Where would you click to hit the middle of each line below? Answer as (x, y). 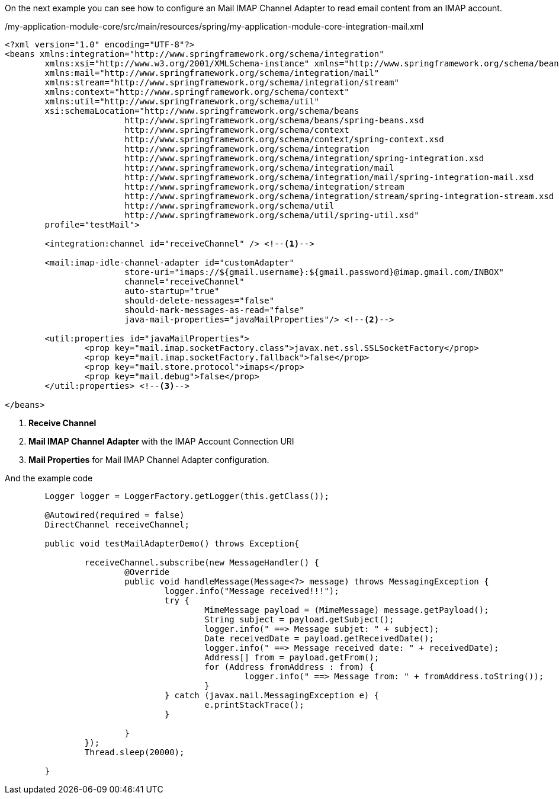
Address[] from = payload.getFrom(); (292, 657)
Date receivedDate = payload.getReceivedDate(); (319, 638)
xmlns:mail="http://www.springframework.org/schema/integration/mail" (212, 73)
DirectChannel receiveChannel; (117, 525)
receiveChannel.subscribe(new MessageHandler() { (202, 563)
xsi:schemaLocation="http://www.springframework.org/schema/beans (202, 111)
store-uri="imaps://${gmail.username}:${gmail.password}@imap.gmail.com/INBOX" (314, 272)
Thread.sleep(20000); (134, 752)
